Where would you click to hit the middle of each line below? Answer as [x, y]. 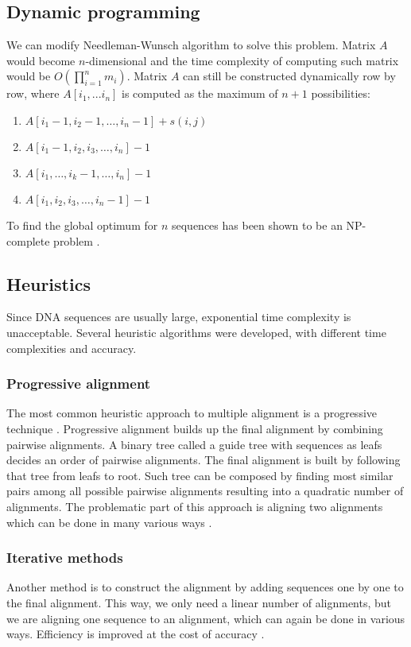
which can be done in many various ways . [109, 522]
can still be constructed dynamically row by [289, 76]
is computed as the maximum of [200, 93]
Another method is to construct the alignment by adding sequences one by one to [205, 587]
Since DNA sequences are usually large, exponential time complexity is [179, 317]
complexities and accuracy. [72, 348]
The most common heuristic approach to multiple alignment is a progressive [192, 413]
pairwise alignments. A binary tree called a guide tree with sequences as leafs [194, 444]
